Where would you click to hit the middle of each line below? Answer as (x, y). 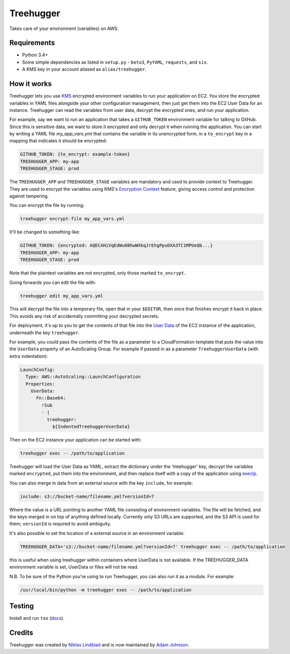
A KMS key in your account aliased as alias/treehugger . (84, 69)
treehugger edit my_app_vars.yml (62, 296)
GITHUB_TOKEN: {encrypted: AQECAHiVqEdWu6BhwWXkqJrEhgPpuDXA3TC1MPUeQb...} (117, 246)
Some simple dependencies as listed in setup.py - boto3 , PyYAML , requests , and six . (115, 62)
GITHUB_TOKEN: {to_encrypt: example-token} (75, 154)
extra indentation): (29, 356)
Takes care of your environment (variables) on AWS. (64, 28)
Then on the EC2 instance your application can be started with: (75, 439)
